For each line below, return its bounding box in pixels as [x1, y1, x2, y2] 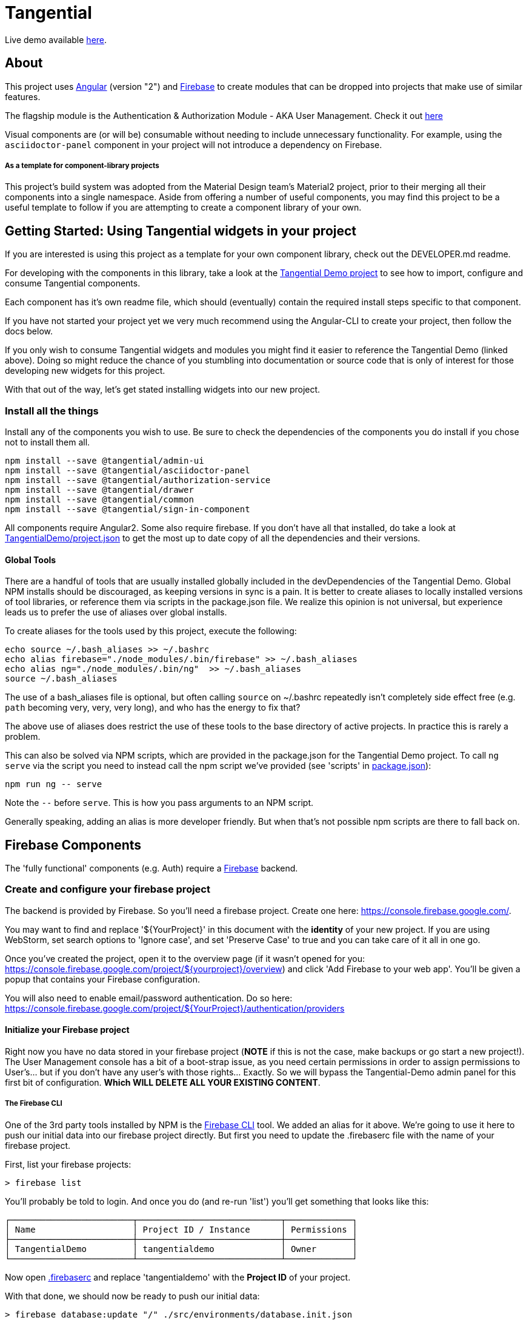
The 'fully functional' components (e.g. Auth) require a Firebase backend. [5, 863, 298, 874]
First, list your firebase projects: [5, 1159, 131, 1169]
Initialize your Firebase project [5, 1024, 130, 1035]
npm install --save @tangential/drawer [5, 484, 194, 495]
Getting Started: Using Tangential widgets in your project [5, 223, 357, 239]
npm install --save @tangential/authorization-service [5, 475, 271, 485]
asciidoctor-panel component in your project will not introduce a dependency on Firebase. [5, 139, 382, 150]
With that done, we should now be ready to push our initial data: [5, 1290, 260, 1301]
